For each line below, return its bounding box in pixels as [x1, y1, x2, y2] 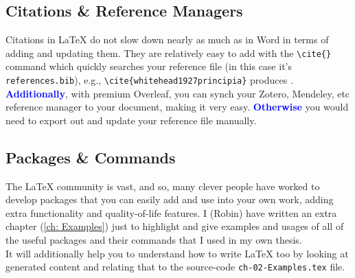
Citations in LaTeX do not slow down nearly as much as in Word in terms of [5, 32, 329, 47]
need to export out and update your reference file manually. [5, 113, 257, 127]
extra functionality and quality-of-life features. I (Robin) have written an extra [5, 205, 337, 220]
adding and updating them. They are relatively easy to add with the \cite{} [5, 45, 332, 60]
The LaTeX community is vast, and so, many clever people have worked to [5, 178, 320, 193]
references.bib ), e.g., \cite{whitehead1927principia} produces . [5, 73, 293, 87]
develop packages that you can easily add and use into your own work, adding [5, 192, 334, 207]
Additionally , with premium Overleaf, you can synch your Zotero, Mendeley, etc [5, 86, 350, 100]
